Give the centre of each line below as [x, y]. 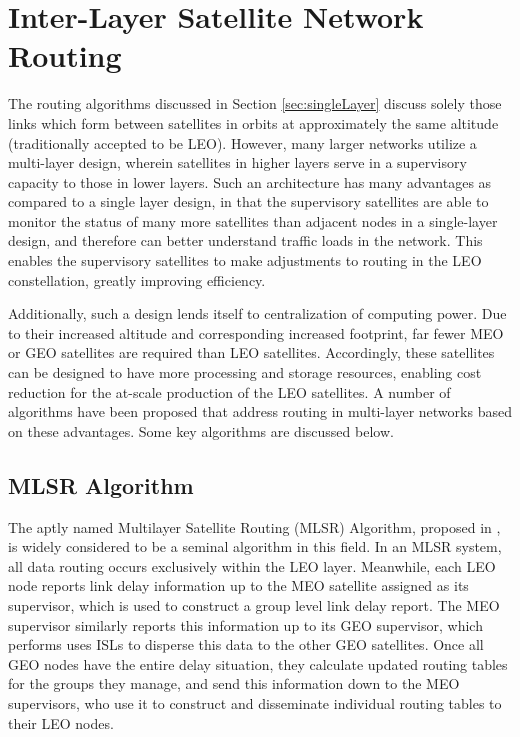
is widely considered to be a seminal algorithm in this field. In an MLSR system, [255, 546]
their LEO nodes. [61, 722]
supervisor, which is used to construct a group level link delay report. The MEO [254, 604]
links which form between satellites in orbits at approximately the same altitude [253, 122]
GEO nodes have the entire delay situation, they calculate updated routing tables [258, 663]
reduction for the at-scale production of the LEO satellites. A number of [229, 391]
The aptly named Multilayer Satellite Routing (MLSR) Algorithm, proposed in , [254, 526]
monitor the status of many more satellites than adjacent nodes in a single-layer [253, 220]
